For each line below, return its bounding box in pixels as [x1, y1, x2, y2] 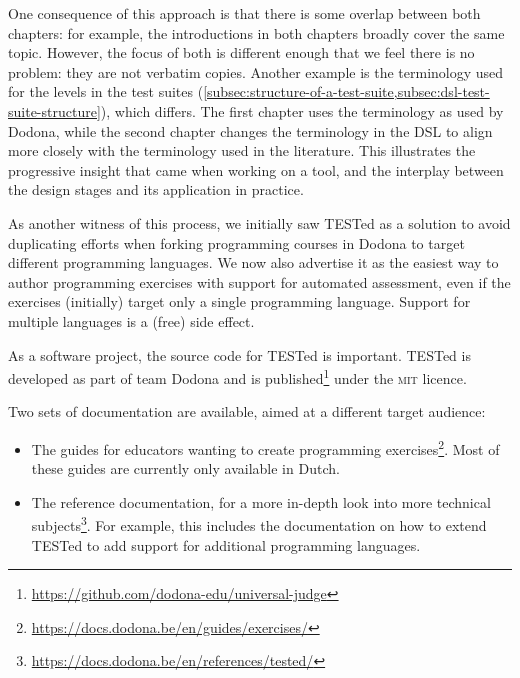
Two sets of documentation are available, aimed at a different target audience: [8, 401, 486, 422]
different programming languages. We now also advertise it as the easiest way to [8, 252, 499, 273]
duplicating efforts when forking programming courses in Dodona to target [8, 232, 465, 253]
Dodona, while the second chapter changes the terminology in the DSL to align [8, 120, 493, 141]
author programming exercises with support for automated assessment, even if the [8, 271, 511, 292]
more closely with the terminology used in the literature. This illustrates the [8, 140, 476, 161]
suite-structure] [8, 100, 101, 121]
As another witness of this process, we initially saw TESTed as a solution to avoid [8, 212, 511, 233]
